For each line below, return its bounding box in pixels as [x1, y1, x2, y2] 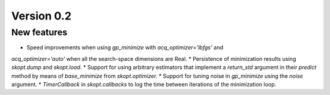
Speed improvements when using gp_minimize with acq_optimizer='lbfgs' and [26, 44, 224, 51]
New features [11, 27, 68, 38]
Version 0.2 [11, 9, 71, 23]
